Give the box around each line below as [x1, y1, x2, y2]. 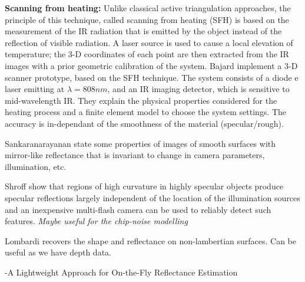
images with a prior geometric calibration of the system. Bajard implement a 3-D [5, 59, 298, 71]
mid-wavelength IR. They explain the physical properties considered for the [5, 94, 277, 106]
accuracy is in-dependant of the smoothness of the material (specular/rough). [5, 117, 284, 129]
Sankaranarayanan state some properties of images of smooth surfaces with [5, 137, 276, 149]
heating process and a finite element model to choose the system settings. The [5, 106, 287, 118]
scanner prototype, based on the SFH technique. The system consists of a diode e [5, 71, 299, 83]
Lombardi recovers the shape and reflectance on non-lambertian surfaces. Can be [5, 234, 297, 247]
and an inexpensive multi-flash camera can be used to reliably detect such [5, 203, 271, 215]
